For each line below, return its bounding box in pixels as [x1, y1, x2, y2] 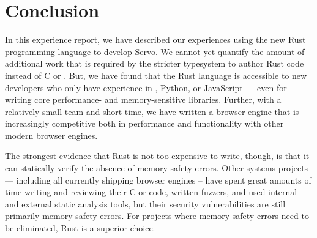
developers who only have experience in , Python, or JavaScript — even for [5, 81, 287, 94]
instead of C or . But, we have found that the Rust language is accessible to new [5, 69, 307, 81]
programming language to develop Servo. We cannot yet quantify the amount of [5, 45, 305, 58]
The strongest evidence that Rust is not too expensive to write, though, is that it [5, 149, 310, 162]
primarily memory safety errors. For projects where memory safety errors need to [5, 209, 309, 222]
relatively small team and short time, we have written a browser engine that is [5, 105, 299, 117]
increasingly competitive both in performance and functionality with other [5, 117, 284, 130]
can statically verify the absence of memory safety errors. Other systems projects [5, 162, 308, 174]
